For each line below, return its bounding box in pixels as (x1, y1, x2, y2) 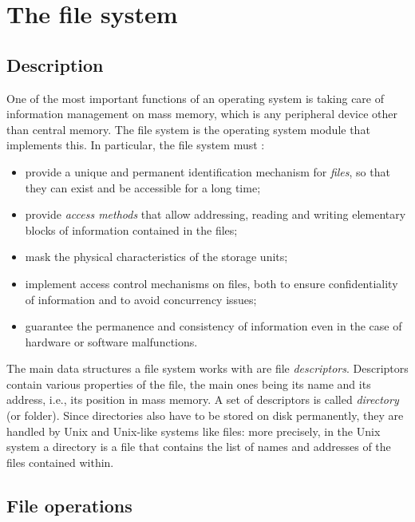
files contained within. (6, 453, 114, 470)
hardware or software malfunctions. (25, 333, 198, 350)
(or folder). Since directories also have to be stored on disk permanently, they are (6, 407, 404, 424)
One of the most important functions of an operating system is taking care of (6, 89, 385, 106)
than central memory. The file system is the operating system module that (6, 121, 370, 137)
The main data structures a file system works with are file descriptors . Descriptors (6, 360, 409, 377)
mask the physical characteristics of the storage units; (25, 248, 288, 265)
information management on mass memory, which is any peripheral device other (6, 105, 398, 122)
